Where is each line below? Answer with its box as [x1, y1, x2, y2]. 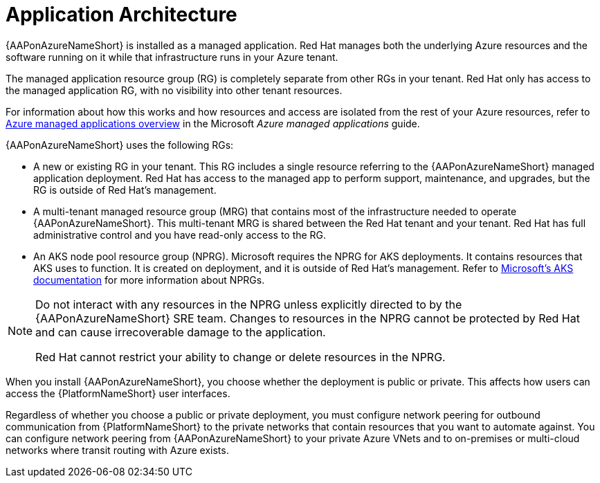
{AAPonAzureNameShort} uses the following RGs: [6, 138, 234, 151]
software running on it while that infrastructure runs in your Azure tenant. [6, 51, 338, 63]
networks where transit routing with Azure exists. [6, 444, 229, 456]
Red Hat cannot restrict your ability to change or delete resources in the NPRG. [35, 349, 446, 364]
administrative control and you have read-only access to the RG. [33, 228, 327, 241]
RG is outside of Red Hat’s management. [33, 183, 217, 196]
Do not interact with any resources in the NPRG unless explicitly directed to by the [35, 297, 462, 311]
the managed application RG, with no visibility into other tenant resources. [6, 84, 343, 96]
